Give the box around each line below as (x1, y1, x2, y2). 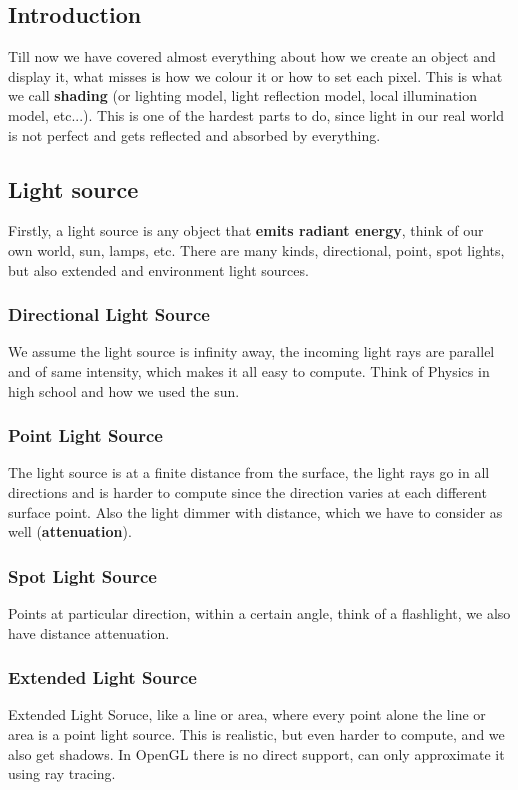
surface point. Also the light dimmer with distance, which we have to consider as (8, 501, 503, 522)
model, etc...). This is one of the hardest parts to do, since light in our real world (8, 104, 505, 125)
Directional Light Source (8, 302, 210, 327)
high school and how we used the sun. (8, 380, 240, 401)
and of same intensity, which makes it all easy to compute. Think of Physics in (8, 360, 490, 381)
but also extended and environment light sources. (8, 259, 309, 280)
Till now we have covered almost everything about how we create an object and (8, 46, 496, 67)
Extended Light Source (8, 665, 197, 690)
